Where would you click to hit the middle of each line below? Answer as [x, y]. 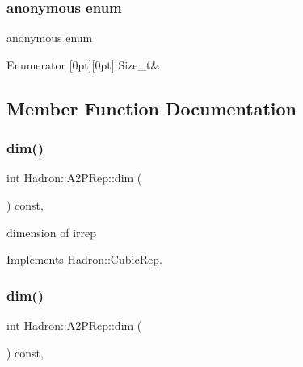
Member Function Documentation [152, 108]
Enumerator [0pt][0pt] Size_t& [83, 64]
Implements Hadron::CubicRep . [84, 259]
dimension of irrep [52, 232]
